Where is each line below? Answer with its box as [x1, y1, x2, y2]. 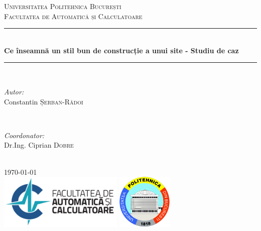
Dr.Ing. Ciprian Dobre [4, 140, 74, 150]
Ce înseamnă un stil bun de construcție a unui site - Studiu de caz [4, 45, 239, 55]
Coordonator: [4, 130, 45, 140]
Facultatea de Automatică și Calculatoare [4, 11, 143, 21]
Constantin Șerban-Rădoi [4, 96, 83, 106]
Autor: [4, 86, 24, 96]
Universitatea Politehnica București [4, 1, 121, 11]
